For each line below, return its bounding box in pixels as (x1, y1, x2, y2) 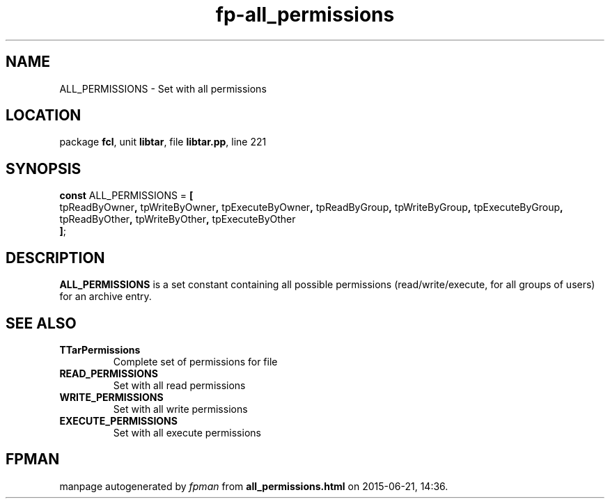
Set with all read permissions (113, 379, 246, 391)
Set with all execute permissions (113, 426, 261, 439)
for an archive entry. (59, 290, 152, 303)
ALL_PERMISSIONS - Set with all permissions (59, 82, 267, 95)
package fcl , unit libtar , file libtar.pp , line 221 (59, 136, 267, 148)
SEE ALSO (6, 314, 77, 332)
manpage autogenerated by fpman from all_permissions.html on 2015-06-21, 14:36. (59, 480, 448, 492)
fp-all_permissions (215, 3, 395, 26)
